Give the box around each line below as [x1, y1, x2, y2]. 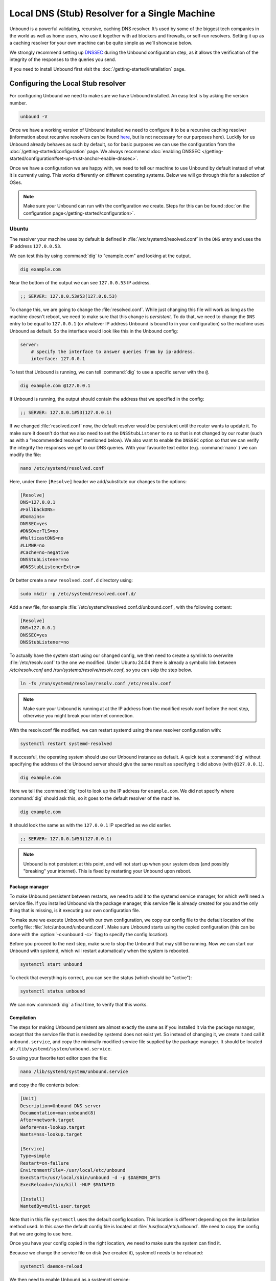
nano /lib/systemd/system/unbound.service [20, 1069, 128, 1075]
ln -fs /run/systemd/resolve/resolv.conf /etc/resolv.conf [20, 680, 171, 686]
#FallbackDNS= [20, 506, 56, 512]
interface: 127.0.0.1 [31, 356, 85, 362]
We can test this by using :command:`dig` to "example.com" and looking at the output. [9, 253, 191, 259]
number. [9, 100, 27, 106]
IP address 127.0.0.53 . [9, 243, 61, 250]
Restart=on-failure [20, 1160, 69, 1166]
